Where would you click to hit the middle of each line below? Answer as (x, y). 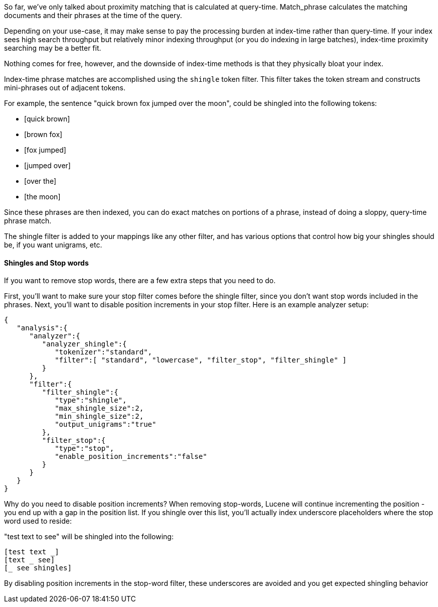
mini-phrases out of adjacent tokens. (65, 88)
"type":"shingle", (91, 400)
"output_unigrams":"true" (106, 424)
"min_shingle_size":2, (99, 416)
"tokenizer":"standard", (104, 352)
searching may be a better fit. (53, 48)
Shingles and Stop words (46, 263)
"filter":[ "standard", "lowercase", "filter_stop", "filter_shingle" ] (201, 360)
